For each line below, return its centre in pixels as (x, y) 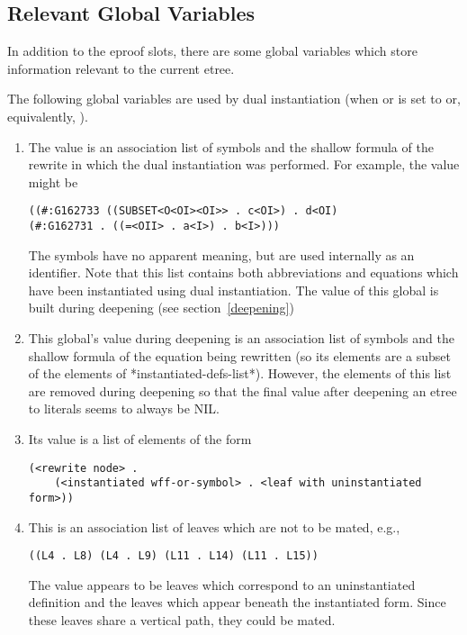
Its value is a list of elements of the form (140, 439)
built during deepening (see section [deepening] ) (161, 308)
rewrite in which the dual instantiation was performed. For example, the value (244, 164)
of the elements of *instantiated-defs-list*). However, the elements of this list (240, 373)
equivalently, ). (48, 116)
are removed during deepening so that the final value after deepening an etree (242, 390)
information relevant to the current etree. (121, 68)
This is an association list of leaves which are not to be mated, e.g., (214, 526)
